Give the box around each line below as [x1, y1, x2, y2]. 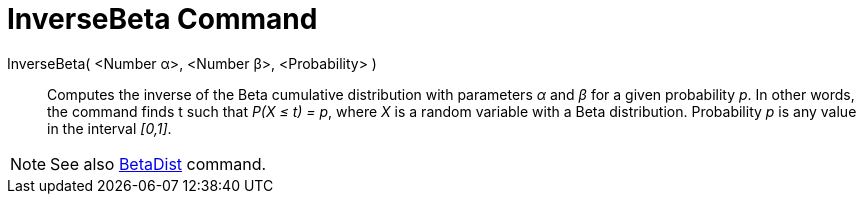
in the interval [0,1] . [47, 119, 172, 137]
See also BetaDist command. [50, 153, 267, 174]
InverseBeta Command [7, 2, 318, 36]
